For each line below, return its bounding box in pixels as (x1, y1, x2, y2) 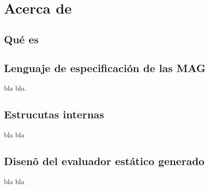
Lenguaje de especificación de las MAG (4, 60, 206, 75)
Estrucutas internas (4, 107, 104, 122)
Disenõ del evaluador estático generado (4, 153, 205, 169)
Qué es (4, 31, 39, 46)
